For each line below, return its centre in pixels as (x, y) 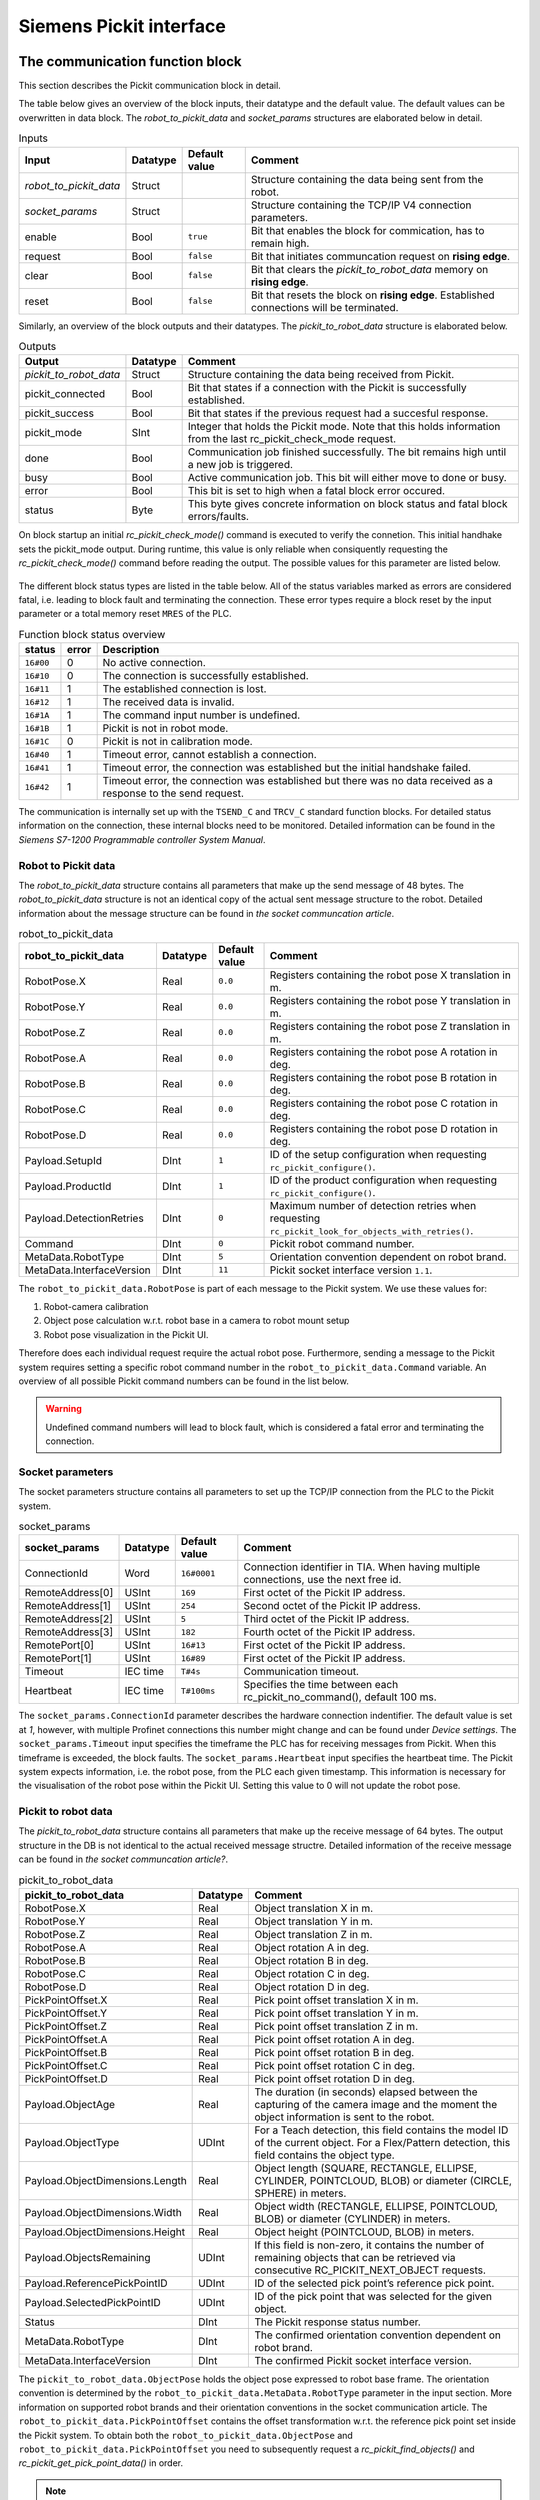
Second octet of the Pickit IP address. (332, 1606)
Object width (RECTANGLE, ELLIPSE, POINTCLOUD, (376, 2207)
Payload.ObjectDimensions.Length (105, 2181)
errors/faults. (218, 517)
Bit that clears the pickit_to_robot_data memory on (369, 269)
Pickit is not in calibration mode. (178, 742)
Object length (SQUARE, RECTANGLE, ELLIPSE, (365, 2168)
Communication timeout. (301, 1672)
